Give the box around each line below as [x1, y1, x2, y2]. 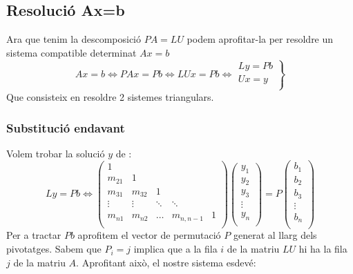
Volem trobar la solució [6, 146, 105, 160]
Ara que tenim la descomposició [6, 32, 142, 46]
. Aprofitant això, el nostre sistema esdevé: [76, 255, 256, 269]
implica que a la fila [133, 242, 218, 256]
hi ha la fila [298, 242, 347, 256]
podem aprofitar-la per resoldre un [187, 32, 334, 46]
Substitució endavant [6, 119, 125, 136]
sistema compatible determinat [6, 45, 137, 59]
